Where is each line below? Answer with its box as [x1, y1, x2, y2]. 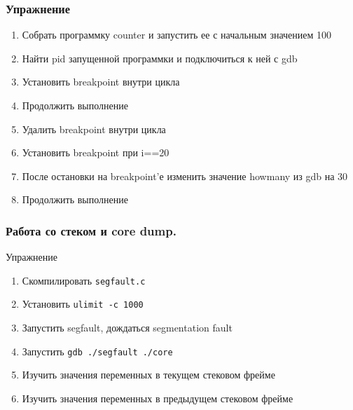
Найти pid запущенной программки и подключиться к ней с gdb [22, 50, 298, 65]
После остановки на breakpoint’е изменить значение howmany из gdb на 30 [22, 168, 348, 183]
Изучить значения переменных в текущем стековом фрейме [22, 367, 275, 382]
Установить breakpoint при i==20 [22, 145, 169, 160]
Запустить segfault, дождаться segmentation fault [22, 320, 233, 335]
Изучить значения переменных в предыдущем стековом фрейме [22, 390, 293, 405]
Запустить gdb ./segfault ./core [22, 343, 173, 358]
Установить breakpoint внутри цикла [22, 74, 180, 89]
